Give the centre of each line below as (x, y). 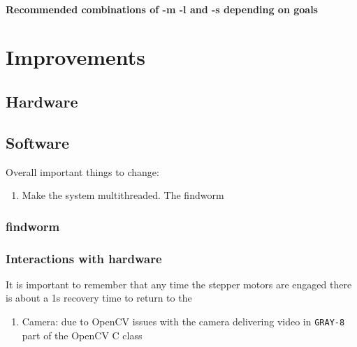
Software (38, 142)
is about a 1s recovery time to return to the (99, 298)
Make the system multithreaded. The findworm (123, 195)
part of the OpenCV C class (82, 335)
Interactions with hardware (84, 258)
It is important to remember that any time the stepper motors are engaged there (179, 284)
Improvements (76, 57)
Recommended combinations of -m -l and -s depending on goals (162, 9)
